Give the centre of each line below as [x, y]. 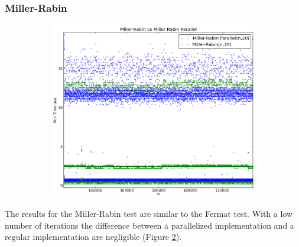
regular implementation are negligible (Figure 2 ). [93, 237]
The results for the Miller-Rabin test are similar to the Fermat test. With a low [149, 214]
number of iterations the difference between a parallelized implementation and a [149, 225]
